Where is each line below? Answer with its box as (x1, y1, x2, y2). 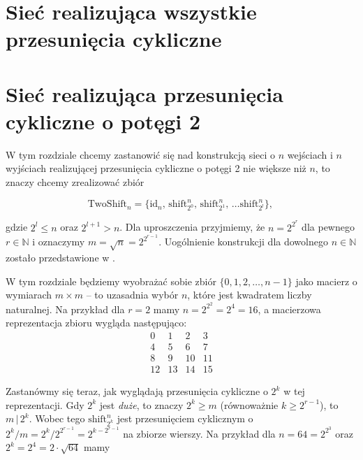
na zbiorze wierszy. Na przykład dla (123, 426, 276, 440)
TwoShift (87, 199, 128, 210)
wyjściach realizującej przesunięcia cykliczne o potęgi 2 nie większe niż (6, 161, 306, 175)
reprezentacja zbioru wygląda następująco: (6, 315, 187, 330)
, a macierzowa (258, 301, 321, 316)
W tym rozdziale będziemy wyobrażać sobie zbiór (6, 273, 216, 288)
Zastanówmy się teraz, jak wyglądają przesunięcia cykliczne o (6, 384, 268, 398)
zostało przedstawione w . (6, 250, 115, 264)
